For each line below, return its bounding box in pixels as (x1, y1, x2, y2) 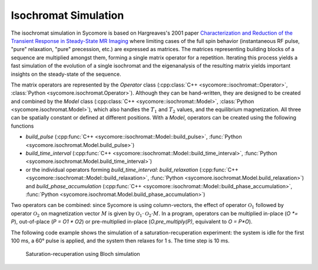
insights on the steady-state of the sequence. (11, 71, 121, 78)
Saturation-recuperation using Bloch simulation (25, 251, 141, 258)
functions (11, 122, 34, 129)
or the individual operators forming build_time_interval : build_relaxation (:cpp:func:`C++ (25, 166, 238, 173)
